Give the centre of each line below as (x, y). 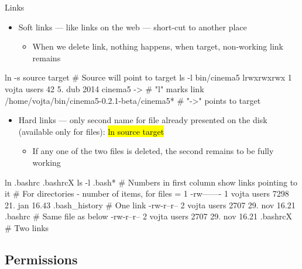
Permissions (41, 259)
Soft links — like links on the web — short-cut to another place (133, 27)
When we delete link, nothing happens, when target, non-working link (158, 46)
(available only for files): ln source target (91, 131)
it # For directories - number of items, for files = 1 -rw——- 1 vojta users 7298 (147, 193)
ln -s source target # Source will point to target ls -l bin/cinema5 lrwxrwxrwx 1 (148, 77)
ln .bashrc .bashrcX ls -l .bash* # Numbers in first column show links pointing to (151, 182)
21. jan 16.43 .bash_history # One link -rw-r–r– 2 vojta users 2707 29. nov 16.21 (150, 205)
